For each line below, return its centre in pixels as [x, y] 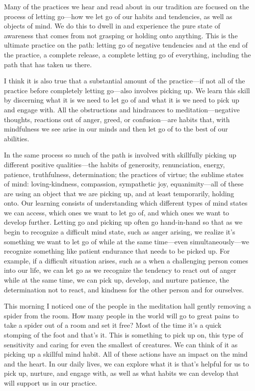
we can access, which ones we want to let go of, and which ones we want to [117, 212]
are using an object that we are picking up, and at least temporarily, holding [119, 193]
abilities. [17, 138]
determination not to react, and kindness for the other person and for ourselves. [124, 289]
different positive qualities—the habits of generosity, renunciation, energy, [115, 164]
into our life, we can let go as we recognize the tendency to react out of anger [120, 270]
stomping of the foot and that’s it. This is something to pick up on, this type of [124, 335]
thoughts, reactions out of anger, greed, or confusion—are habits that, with [117, 119]
